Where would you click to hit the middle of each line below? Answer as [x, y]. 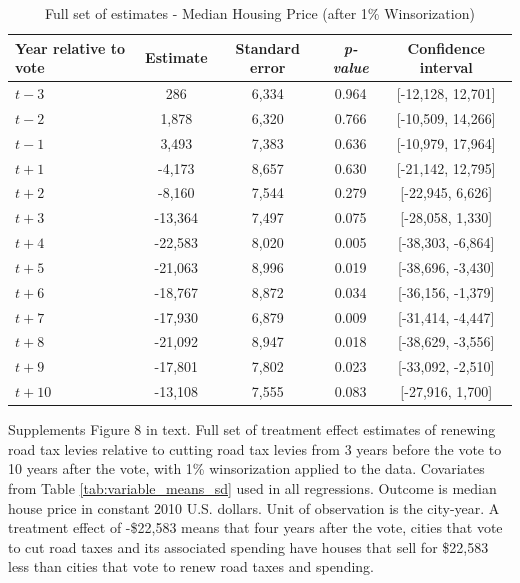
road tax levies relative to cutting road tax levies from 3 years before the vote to [255, 448]
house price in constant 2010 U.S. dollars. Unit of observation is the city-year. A [254, 507]
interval [446, 67]
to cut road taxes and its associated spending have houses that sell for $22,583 [248, 546]
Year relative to [70, 47]
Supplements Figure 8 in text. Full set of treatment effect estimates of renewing [252, 429]
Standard [267, 47]
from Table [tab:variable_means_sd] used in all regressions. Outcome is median [252, 488]
